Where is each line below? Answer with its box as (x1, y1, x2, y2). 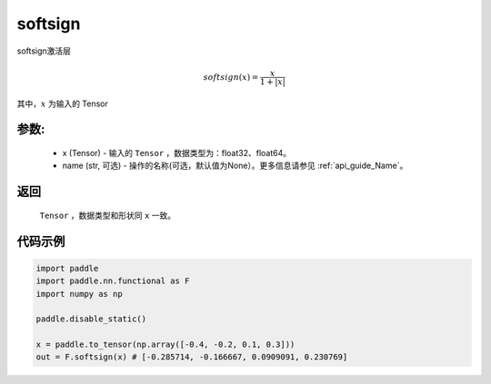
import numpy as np (35, 289, 123, 299)
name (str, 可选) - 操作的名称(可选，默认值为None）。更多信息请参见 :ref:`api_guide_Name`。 (62, 160, 408, 172)
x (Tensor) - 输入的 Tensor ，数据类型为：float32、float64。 (62, 147, 292, 158)
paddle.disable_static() (35, 314, 147, 324)
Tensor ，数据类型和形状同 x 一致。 (39, 210, 176, 221)
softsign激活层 (16, 45, 72, 56)
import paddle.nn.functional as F (35, 276, 190, 286)
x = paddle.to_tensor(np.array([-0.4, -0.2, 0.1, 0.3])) (35, 340, 296, 350)
